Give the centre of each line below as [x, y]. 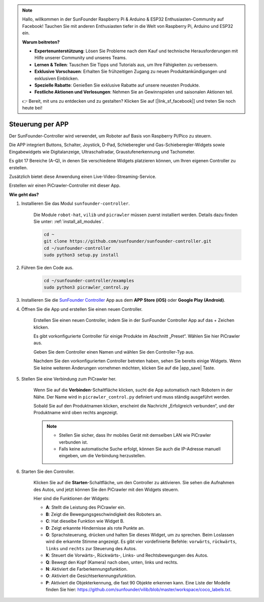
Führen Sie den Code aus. [47, 268]
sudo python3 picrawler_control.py [86, 288]
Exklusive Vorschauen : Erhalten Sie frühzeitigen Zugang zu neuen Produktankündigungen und [131, 71]
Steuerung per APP [39, 124]
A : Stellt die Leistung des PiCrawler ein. [86, 507]
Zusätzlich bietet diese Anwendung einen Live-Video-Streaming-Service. [83, 177]
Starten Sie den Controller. [48, 471]
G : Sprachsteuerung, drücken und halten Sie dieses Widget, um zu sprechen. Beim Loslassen [140, 535]
